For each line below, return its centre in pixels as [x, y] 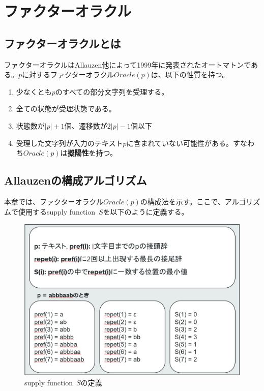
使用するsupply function [57, 211]
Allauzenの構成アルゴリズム [76, 180]
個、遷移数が [86, 125]
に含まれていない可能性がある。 [180, 143]
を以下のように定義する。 [146, 211]
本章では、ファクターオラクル [54, 201]
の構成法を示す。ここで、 [182, 201]
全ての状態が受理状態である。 [66, 109]
